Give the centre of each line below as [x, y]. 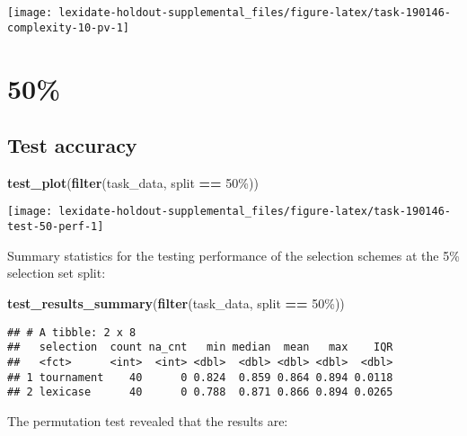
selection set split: [57, 273]
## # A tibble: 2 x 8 [72, 332]
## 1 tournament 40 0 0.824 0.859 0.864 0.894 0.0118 [200, 377]
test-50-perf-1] [56, 227]
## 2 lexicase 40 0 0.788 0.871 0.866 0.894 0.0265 [200, 392]
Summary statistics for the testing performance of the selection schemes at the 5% [233, 255]
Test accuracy [72, 145]
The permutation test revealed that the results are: [148, 420]
